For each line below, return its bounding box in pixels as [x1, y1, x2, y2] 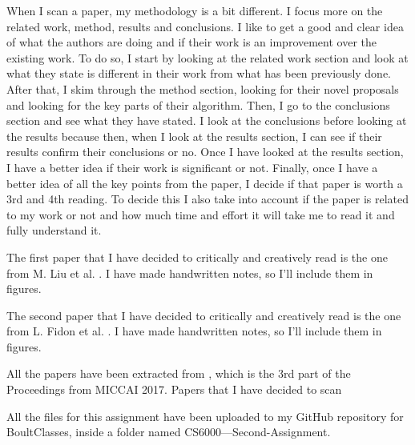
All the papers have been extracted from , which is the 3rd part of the [6, 365, 351, 382]
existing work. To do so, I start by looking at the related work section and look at [6, 49, 409, 66]
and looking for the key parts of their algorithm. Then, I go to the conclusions [6, 96, 390, 113]
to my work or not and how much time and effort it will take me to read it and [6, 206, 395, 222]
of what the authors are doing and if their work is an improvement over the [6, 34, 377, 50]
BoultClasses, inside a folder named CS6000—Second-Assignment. [6, 423, 331, 440]
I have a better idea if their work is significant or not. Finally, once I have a [6, 158, 378, 175]
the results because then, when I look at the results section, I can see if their [6, 127, 382, 144]
